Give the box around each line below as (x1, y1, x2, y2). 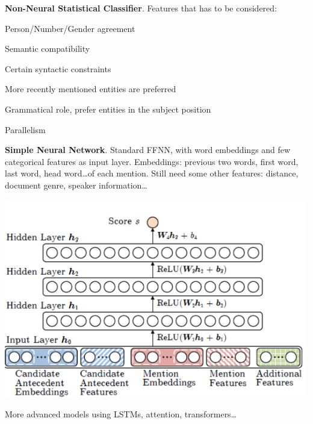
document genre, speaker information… (5, 178, 147, 191)
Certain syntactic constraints (5, 62, 111, 75)
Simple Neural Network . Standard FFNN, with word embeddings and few (5, 143, 291, 156)
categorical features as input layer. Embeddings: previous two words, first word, (5, 155, 299, 167)
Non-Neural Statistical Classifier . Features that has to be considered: (5, 2, 277, 14)
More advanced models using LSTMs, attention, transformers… (5, 407, 237, 420)
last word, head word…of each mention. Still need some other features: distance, (5, 167, 299, 179)
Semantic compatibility (5, 42, 90, 55)
